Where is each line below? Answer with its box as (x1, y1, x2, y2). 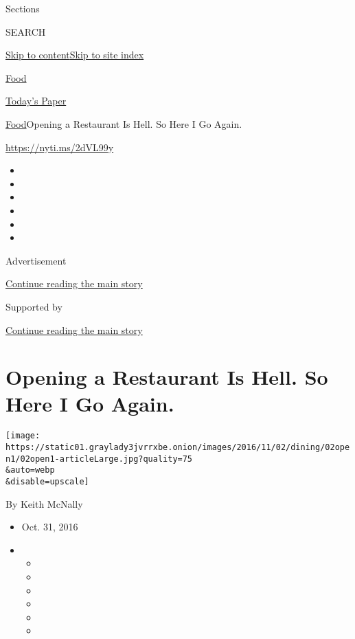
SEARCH (5, 24, 46, 38)
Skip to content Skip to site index (5, 47, 144, 62)
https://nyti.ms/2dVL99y (5, 139, 114, 154)
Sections (5, 1, 40, 15)
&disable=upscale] (5, 477, 89, 487)
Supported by (5, 299, 62, 313)
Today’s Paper (5, 93, 67, 108)
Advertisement (5, 253, 67, 267)
